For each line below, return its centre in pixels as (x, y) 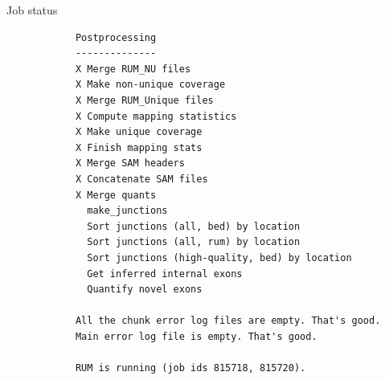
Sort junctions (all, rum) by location (194, 242)
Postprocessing (116, 37)
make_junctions (127, 211)
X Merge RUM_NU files (133, 69)
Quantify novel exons (145, 290)
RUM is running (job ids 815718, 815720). (190, 368)
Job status (32, 10)
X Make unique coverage (139, 132)
